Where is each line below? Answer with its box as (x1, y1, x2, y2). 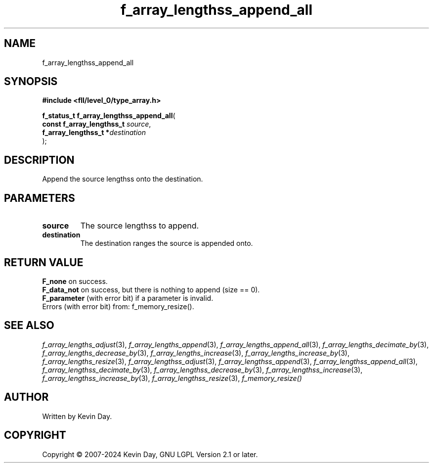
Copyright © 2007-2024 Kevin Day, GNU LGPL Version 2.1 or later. (42, 450, 258, 459)
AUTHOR (4, 391, 49, 404)
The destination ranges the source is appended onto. (80, 239, 253, 248)
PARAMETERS (4, 191, 75, 204)
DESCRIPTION (4, 153, 75, 166)
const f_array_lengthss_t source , (42, 120, 151, 129)
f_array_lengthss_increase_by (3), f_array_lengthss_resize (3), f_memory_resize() (42, 374, 302, 382)
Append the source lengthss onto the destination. (42, 175, 203, 184)
